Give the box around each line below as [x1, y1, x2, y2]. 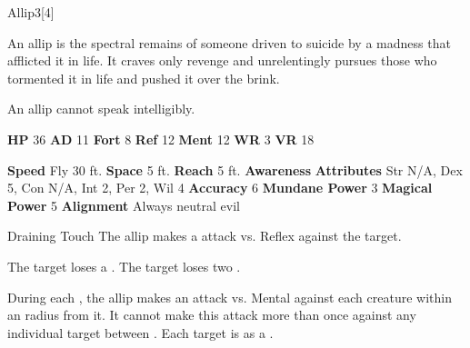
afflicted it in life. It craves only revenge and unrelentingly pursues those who [7, 51, 437, 70]
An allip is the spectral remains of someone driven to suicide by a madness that [7, 33, 451, 52]
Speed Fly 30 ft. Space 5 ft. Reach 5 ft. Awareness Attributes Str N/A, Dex [7, 160, 463, 179]
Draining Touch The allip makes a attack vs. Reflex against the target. [7, 226, 402, 245]
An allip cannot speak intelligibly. [7, 99, 195, 118]
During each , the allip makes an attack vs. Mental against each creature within [7, 287, 452, 306]
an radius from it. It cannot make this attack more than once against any [7, 305, 416, 324]
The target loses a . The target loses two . [7, 256, 241, 275]
